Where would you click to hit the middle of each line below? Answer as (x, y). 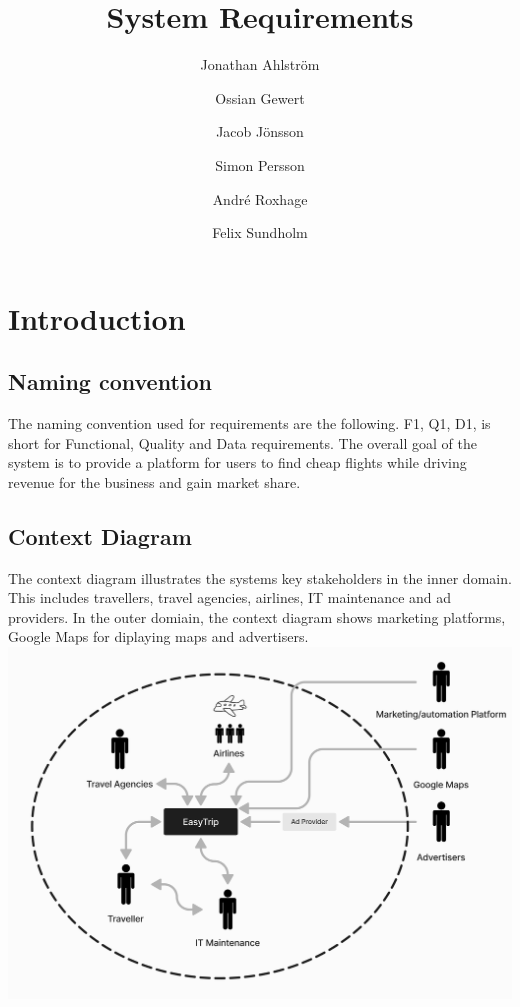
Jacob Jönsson (260, 131)
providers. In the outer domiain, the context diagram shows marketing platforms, (257, 616)
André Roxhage (260, 198)
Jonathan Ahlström (260, 64)
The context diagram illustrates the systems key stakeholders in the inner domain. (260, 577)
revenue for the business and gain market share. (154, 481)
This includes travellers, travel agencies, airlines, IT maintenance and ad (230, 597)
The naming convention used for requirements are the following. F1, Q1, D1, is (249, 423)
